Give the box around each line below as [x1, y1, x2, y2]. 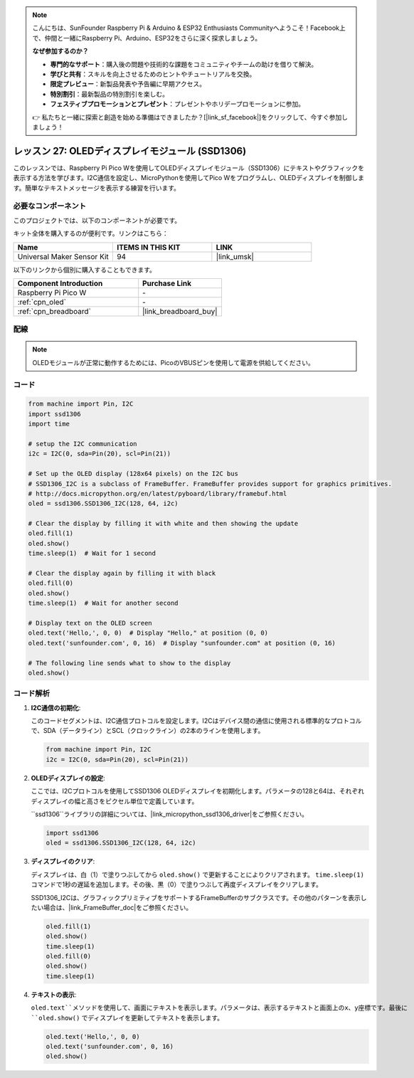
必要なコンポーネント [13, 201, 87, 211]
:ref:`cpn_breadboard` [17, 306, 92, 316]
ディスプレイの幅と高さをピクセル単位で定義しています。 [31, 797, 198, 805]
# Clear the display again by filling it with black [28, 569, 216, 578]
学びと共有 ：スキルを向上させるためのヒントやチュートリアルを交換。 [50, 70, 256, 78]
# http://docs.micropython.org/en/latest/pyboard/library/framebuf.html [28, 490, 287, 497]
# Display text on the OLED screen [28, 619, 152, 627]
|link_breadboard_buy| [142, 306, 218, 316]
